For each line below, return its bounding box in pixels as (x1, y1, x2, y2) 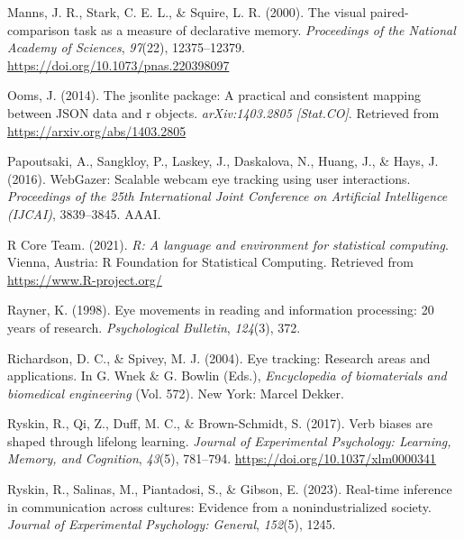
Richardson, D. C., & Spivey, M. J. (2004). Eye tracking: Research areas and (7, 348, 431, 367)
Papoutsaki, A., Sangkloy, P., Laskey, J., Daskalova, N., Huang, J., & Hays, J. (7, 151, 439, 170)
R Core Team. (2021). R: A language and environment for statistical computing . (7, 234, 449, 253)
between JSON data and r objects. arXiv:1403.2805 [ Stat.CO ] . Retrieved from (7, 103, 440, 122)
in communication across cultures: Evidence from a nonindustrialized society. (7, 497, 432, 516)
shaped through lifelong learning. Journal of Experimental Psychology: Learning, (7, 431, 451, 450)
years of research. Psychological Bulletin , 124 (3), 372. (7, 317, 301, 336)
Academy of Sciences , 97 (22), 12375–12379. (7, 38, 245, 57)
